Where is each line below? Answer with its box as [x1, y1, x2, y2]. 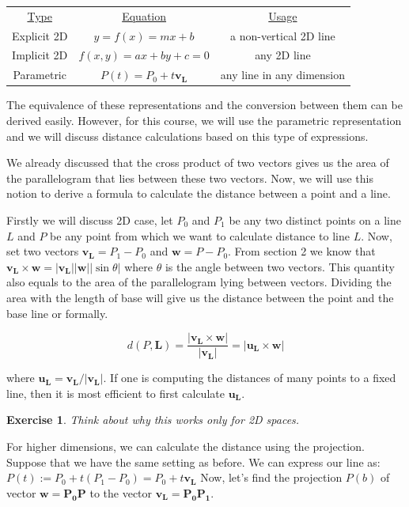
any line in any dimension [220, 66, 346, 83]
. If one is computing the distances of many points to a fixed [103, 369, 396, 386]
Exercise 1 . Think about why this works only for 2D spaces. [6, 411, 300, 428]
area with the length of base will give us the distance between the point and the [6, 289, 394, 305]
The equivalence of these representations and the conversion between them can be [6, 96, 403, 113]
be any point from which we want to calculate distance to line [50, 227, 350, 244]
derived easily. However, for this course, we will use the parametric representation [6, 112, 402, 128]
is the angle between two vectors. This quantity [165, 258, 395, 274]
